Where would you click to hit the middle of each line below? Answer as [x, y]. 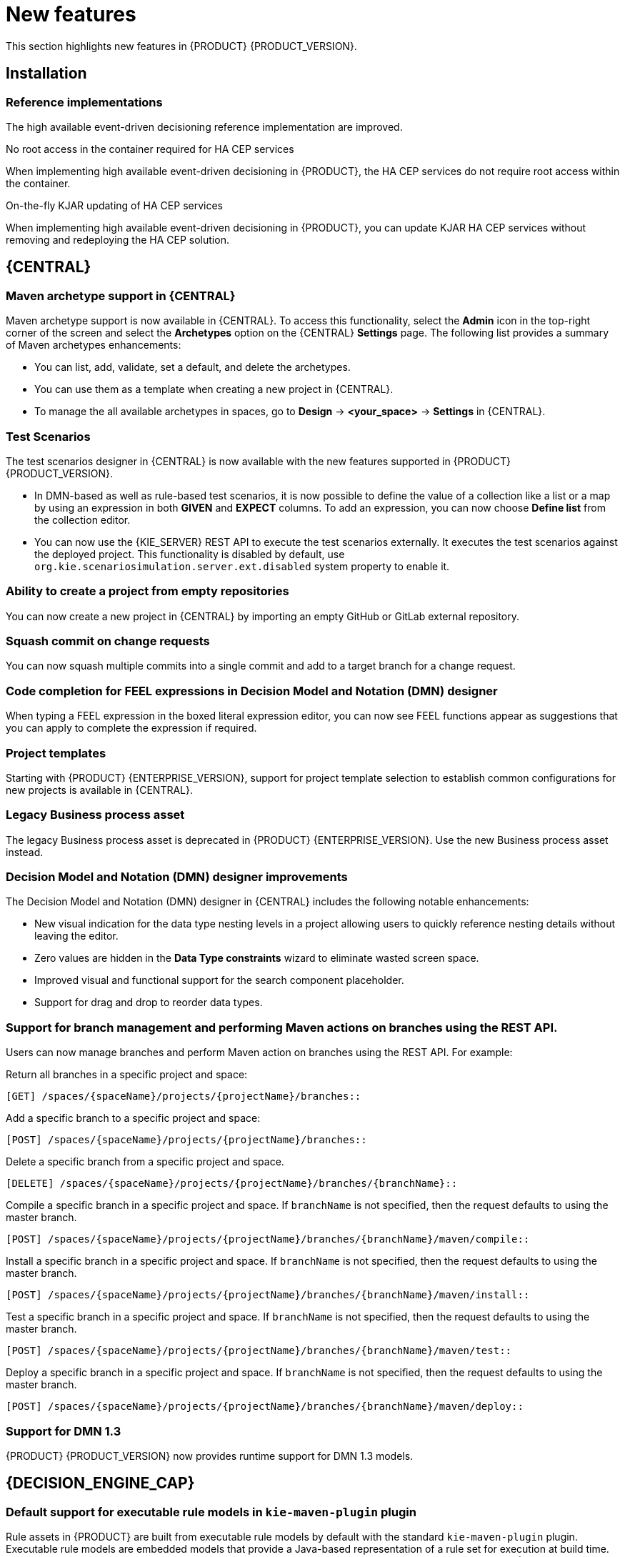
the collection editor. [82, 519]
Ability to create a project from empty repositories [147, 591]
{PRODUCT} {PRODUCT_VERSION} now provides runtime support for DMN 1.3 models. [210, 1456]
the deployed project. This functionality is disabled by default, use [190, 554]
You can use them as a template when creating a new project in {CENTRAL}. [214, 389]
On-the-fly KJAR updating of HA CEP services [114, 205]
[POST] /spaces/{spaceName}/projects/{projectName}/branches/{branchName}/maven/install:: [268, 1295]
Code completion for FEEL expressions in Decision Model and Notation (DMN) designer [252, 691]
